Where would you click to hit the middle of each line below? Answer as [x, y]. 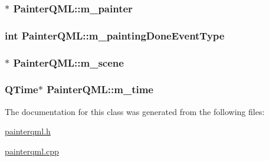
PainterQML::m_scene [68, 62]
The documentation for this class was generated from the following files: [135, 111]
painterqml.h [28, 131]
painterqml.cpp [32, 151]
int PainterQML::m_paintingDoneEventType [115, 35]
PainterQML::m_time [100, 89]
